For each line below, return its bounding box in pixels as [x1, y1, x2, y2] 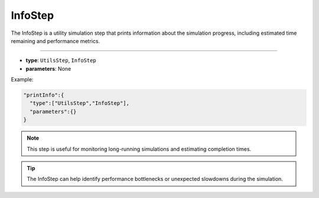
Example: [11, 76, 34, 83]
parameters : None [25, 65, 71, 72]
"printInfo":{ [23, 92, 64, 98]
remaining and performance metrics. [11, 37, 100, 44]
